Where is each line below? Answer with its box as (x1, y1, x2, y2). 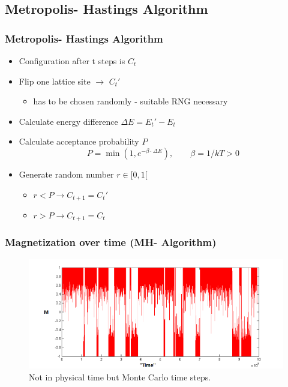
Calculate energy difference (19, 115, 118, 127)
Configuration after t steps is (19, 55, 125, 67)
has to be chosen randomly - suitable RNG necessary (33, 95, 228, 107)
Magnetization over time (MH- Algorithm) (5, 235, 217, 250)
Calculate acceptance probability (19, 135, 139, 148)
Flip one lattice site (19, 74, 91, 87)
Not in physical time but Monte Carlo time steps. (29, 370, 211, 383)
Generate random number (19, 167, 114, 180)
